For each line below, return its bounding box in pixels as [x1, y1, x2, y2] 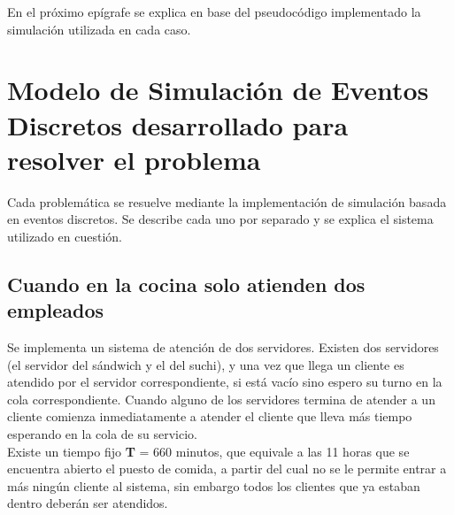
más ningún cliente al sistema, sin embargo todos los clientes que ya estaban [7, 476, 420, 495]
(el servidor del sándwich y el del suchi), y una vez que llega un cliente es [7, 355, 404, 373]
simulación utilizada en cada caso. [7, 19, 191, 38]
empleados [7, 296, 104, 324]
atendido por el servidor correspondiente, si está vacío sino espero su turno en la [7, 373, 442, 391]
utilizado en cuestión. [7, 227, 122, 245]
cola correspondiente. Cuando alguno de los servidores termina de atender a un [7, 389, 435, 408]
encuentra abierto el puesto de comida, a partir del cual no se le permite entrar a [7, 459, 447, 478]
